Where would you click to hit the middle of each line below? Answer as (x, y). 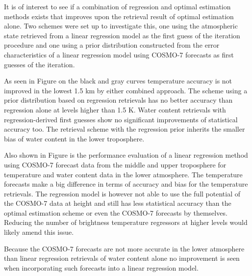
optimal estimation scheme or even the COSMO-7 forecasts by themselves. (116, 212)
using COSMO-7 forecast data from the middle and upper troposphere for (115, 164)
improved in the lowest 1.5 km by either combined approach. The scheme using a (126, 90)
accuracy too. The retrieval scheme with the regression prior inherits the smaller (125, 129)
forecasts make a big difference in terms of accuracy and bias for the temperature (126, 184)
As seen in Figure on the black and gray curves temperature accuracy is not (118, 81)
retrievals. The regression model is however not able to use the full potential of (122, 193)
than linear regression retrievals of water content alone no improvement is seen (122, 258)
